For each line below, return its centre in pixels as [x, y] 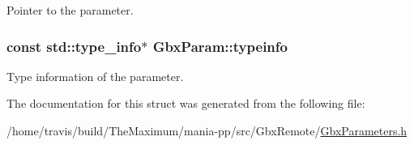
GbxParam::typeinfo [220, 46]
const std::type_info [74, 46]
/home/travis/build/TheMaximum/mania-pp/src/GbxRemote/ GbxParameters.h [207, 130]
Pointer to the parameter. [70, 10]
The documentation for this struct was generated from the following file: [186, 103]
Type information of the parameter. [95, 76]
